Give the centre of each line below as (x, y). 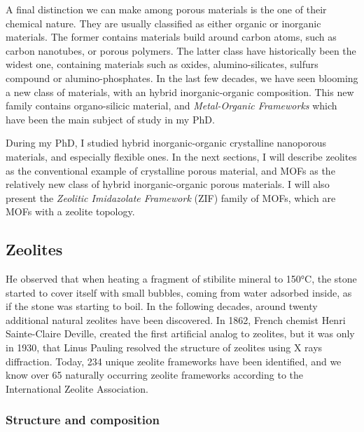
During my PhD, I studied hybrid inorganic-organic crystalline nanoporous (166, 143)
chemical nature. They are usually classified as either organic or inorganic (163, 23)
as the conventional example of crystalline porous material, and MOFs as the (170, 170)
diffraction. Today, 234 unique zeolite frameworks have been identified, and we (174, 361)
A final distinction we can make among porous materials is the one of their (166, 9)
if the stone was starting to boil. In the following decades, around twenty (162, 306)
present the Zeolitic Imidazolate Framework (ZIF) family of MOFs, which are (171, 197)
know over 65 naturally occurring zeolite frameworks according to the (155, 375)
